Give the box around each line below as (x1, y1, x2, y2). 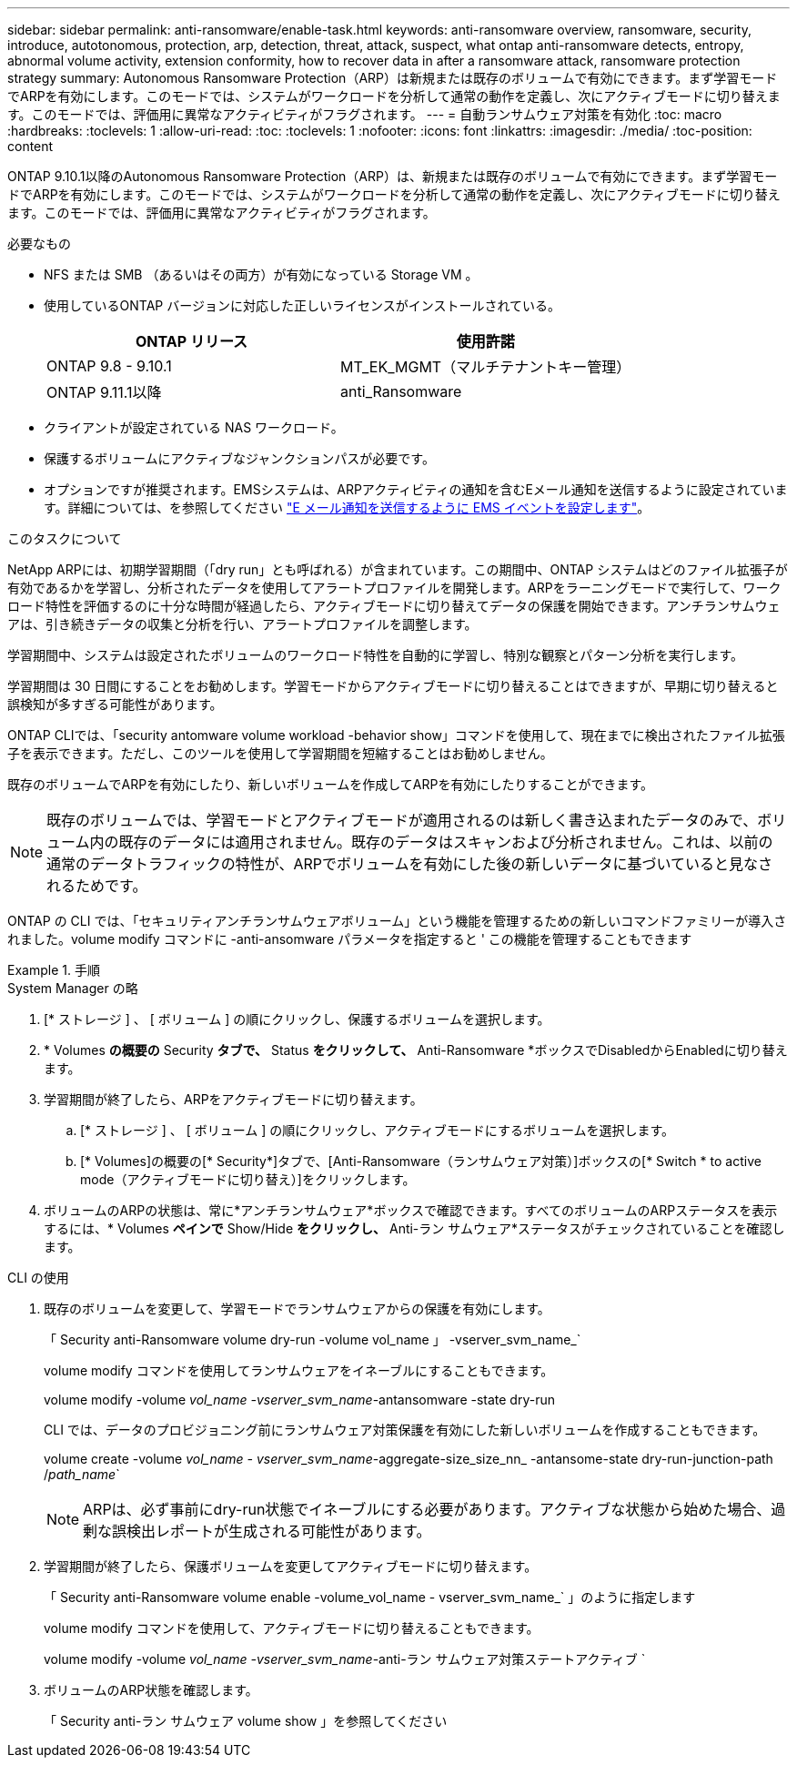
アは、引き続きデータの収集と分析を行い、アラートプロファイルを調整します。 (7, 616, 478, 632)
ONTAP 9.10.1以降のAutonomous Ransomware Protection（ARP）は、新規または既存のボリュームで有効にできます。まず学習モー (7, 168, 778, 184)
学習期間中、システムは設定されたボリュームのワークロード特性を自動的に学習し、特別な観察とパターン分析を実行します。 (7, 647, 744, 663)
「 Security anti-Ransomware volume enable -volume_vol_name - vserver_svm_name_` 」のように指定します (44, 1589, 696, 1605)
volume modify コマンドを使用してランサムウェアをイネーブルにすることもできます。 (44, 1363, 554, 1378)
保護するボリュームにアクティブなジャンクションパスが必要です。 (44, 451, 435, 466)
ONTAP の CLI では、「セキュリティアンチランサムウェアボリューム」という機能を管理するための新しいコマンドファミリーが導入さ (7, 913, 787, 928)
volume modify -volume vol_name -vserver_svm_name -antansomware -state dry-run (44, 1392, 555, 1407)
